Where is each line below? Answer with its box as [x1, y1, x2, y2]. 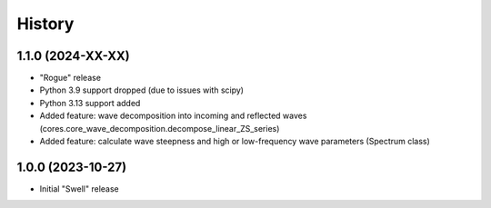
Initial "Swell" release [39, 183, 119, 194]
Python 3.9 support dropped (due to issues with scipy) [39, 84, 245, 95]
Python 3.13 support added [39, 97, 141, 108]
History [16, 14, 75, 34]
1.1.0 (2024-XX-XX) [16, 48, 131, 64]
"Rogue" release [39, 73, 102, 84]
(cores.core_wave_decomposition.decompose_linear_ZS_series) [39, 123, 280, 134]
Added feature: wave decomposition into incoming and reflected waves [39, 110, 307, 122]
